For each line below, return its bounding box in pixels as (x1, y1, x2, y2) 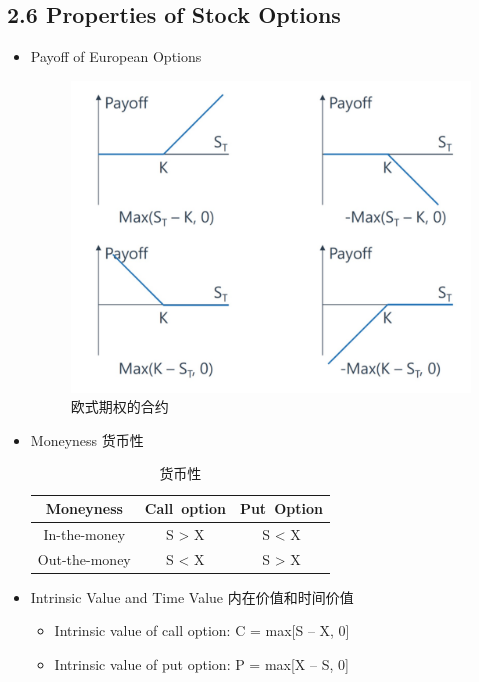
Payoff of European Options (30, 46, 202, 67)
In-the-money (43, 523, 126, 544)
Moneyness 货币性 (30, 429, 144, 450)
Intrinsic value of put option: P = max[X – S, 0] (54, 654, 349, 675)
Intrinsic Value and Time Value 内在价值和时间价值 (30, 586, 354, 607)
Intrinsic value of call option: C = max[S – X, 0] (54, 620, 350, 641)
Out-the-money (37, 548, 131, 569)
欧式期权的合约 (70, 396, 169, 417)
